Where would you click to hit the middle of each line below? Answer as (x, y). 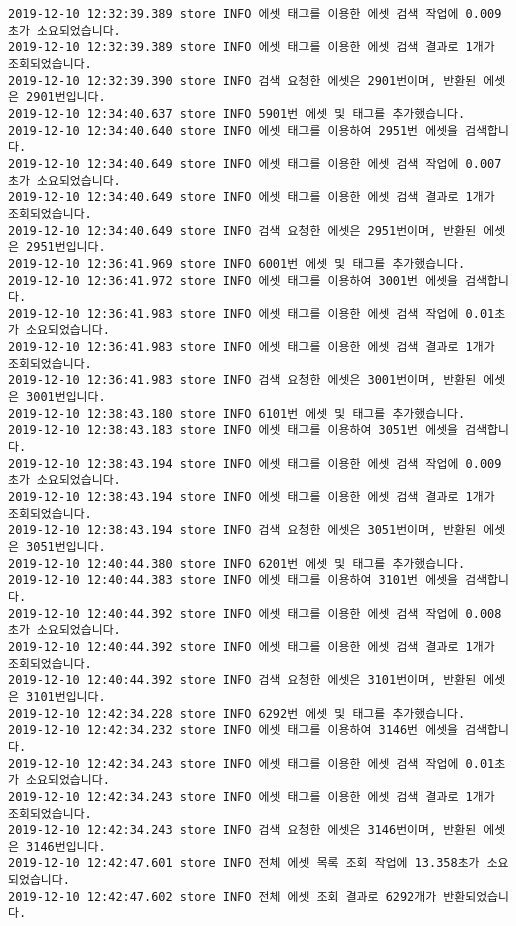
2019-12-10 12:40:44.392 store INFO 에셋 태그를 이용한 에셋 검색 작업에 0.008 (255, 613)
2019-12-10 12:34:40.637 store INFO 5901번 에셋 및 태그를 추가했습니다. (237, 113)
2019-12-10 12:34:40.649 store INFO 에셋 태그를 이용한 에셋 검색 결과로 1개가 (251, 197)
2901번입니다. (66, 97)
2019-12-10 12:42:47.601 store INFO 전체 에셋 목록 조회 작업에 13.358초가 (244, 863)
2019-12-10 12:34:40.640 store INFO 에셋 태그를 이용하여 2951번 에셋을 (233, 130)
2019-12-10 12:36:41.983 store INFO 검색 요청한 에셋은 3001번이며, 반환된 (242, 380)
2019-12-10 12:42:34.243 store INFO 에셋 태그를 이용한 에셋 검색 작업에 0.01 (251, 763)
